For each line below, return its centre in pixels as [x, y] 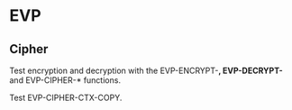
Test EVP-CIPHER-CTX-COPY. [66, 97]
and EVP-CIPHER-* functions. [65, 80]
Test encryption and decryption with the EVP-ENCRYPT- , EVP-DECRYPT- [146, 70]
